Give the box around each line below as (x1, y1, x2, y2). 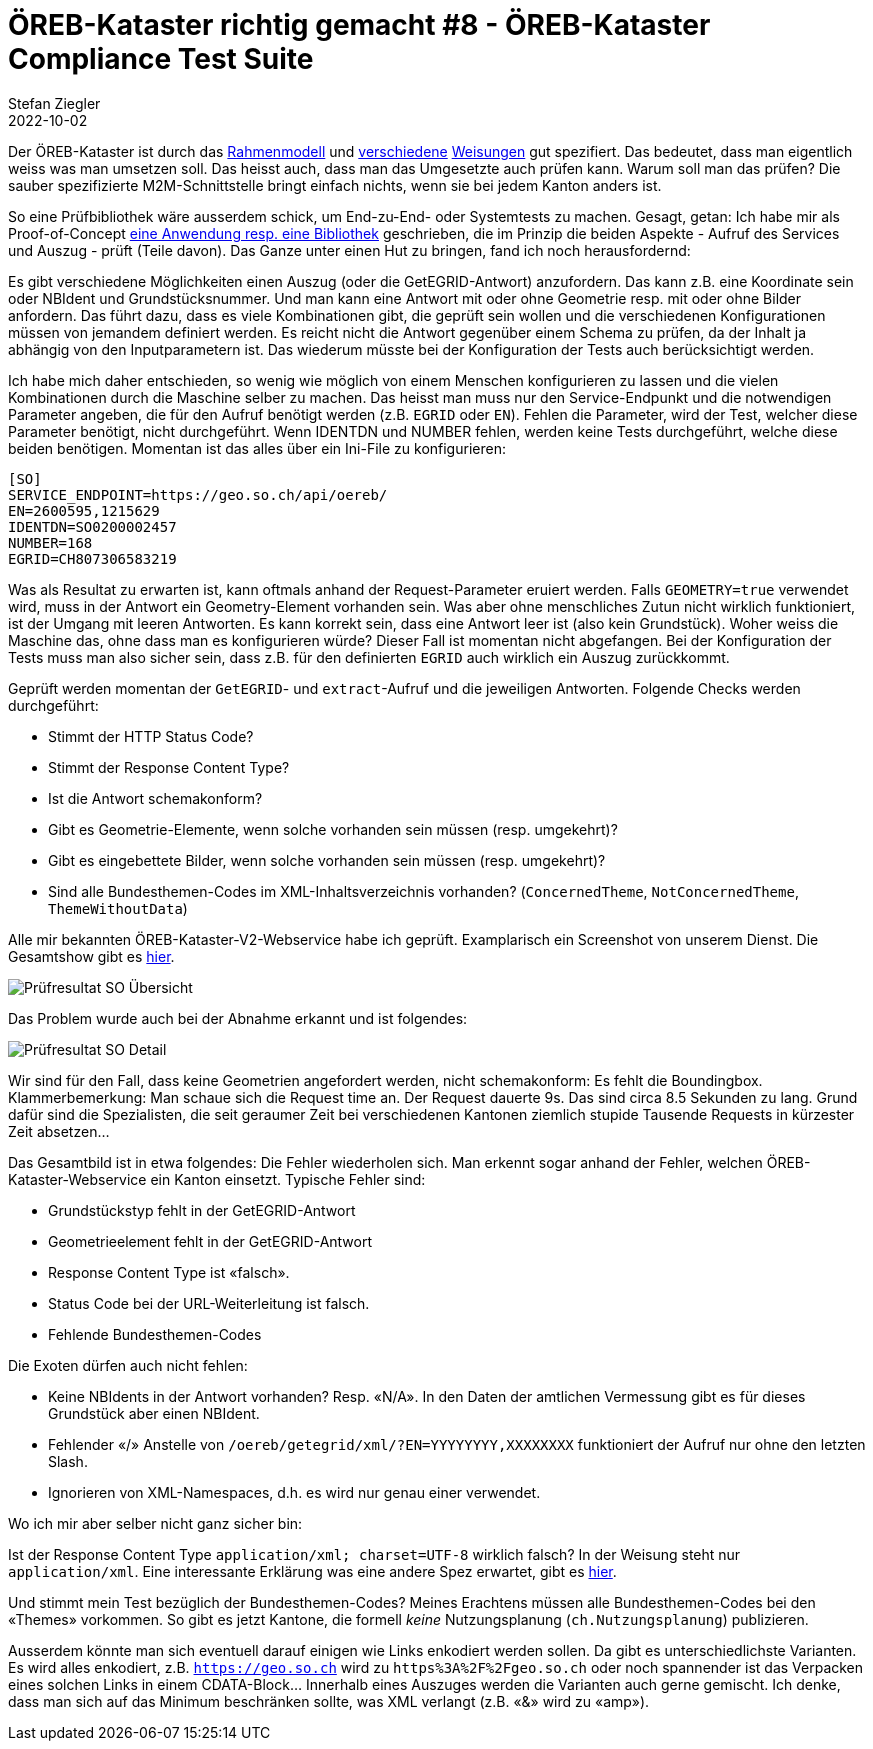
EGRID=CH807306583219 (8, 550, 177, 567)
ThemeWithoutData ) (48, 899, 188, 917)
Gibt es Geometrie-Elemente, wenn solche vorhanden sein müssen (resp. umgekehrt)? (48, 820, 618, 838)
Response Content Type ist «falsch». (48, 1263, 290, 1281)
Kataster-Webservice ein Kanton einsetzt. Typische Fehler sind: (8, 1170, 426, 1188)
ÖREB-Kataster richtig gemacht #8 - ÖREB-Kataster (8, 8, 711, 42)
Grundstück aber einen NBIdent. (48, 1404, 260, 1422)
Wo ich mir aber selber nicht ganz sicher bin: (8, 1514, 303, 1532)
